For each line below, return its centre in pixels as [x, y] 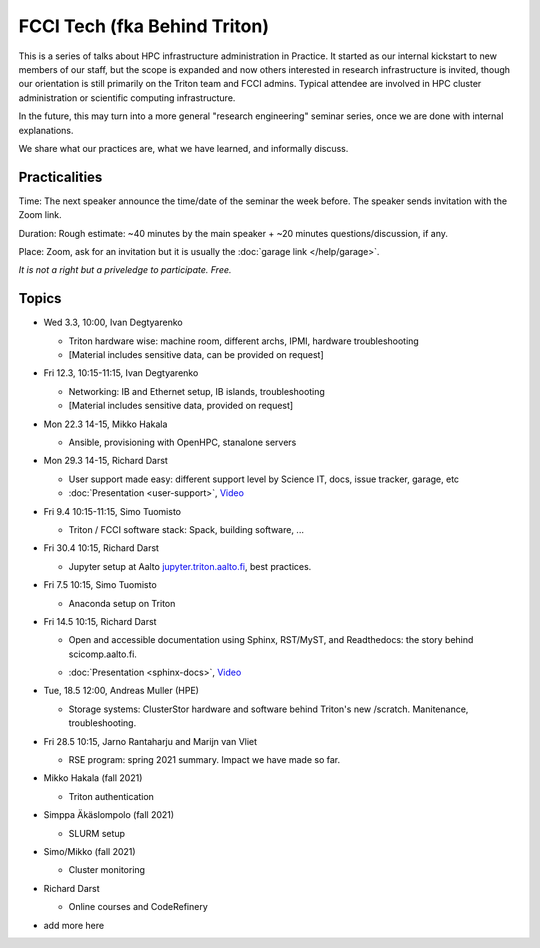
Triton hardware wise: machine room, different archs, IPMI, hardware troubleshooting [243, 341]
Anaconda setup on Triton [122, 603]
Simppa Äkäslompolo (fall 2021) [109, 815]
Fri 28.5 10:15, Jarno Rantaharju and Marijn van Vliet [150, 741]
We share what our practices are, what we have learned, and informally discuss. [183, 148]
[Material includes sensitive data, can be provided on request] [196, 355]
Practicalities [60, 176]
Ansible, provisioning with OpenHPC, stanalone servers [182, 442]
